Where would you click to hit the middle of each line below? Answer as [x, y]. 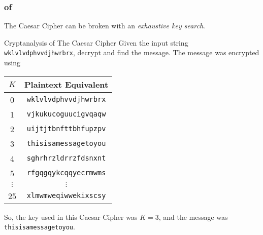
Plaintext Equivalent [67, 84]
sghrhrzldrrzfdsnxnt [66, 158]
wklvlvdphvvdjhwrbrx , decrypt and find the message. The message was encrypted [132, 52]
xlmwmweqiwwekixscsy [66, 196]
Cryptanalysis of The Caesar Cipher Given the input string [96, 42]
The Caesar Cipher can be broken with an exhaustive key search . [105, 26]
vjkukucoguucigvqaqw [66, 114]
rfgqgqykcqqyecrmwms [66, 173]
